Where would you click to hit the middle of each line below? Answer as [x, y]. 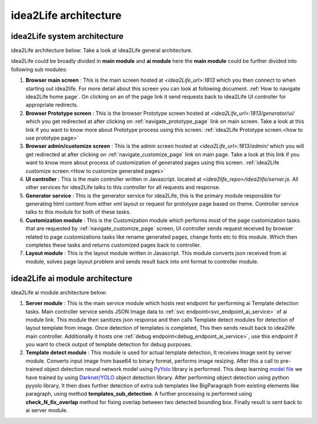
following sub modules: [39, 69]
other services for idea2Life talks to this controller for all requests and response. [123, 187]
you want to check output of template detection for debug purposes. [109, 344]
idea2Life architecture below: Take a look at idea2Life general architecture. [102, 51]
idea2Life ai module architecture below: [59, 292]
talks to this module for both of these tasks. [78, 212]
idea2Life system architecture [67, 36]
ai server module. [47, 410]
